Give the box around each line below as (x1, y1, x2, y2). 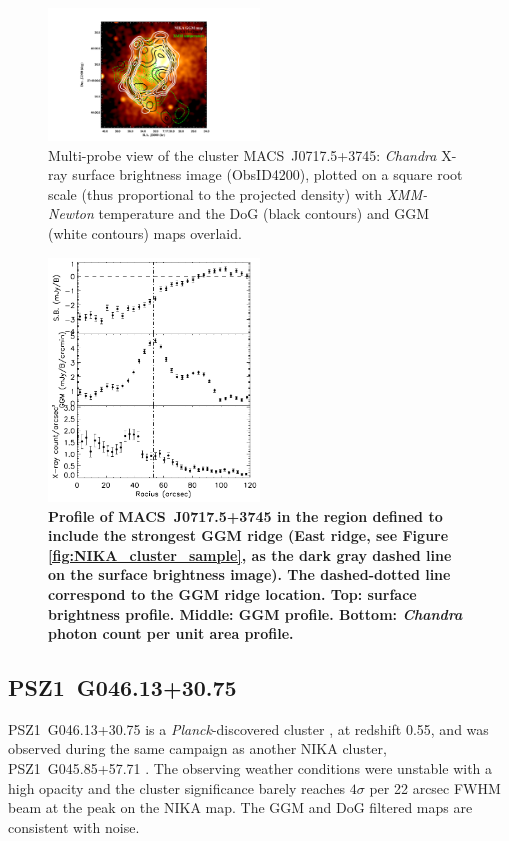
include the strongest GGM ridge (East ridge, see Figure (48, 525, 449, 546)
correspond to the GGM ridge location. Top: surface (48, 583, 417, 604)
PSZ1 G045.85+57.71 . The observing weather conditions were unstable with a (8, 758, 493, 779)
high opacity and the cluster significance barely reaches (8, 777, 346, 798)
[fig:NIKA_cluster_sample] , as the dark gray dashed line (48, 544, 452, 565)
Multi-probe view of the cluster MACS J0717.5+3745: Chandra (48, 144, 437, 165)
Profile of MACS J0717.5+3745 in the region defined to (48, 505, 443, 526)
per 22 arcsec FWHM (369, 777, 501, 798)
